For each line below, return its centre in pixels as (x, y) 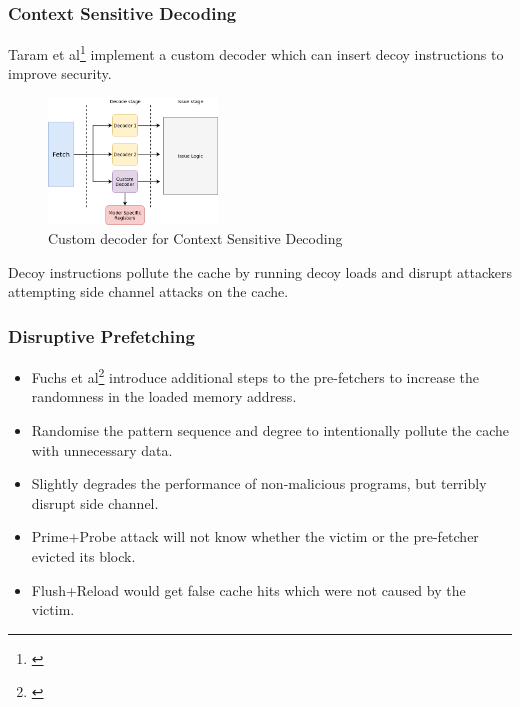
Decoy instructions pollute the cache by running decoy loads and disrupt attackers (260, 271)
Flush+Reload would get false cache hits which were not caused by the (248, 589)
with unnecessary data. (102, 449)
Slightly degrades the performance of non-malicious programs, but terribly (259, 483)
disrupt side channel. (95, 502)
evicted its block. (83, 555)
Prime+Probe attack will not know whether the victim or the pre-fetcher (255, 536)
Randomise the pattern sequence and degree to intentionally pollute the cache (270, 429)
